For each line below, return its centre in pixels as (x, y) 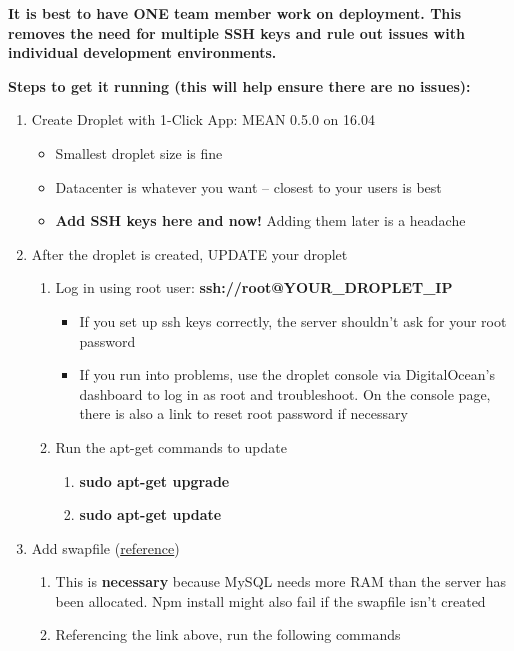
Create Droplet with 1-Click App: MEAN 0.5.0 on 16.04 (203, 119)
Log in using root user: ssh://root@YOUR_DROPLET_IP (254, 287)
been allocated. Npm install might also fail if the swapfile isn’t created (270, 600)
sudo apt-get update (150, 514)
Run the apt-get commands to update (171, 446)
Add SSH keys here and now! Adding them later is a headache (260, 220)
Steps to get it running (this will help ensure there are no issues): (239, 85)
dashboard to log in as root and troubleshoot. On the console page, (285, 393)
